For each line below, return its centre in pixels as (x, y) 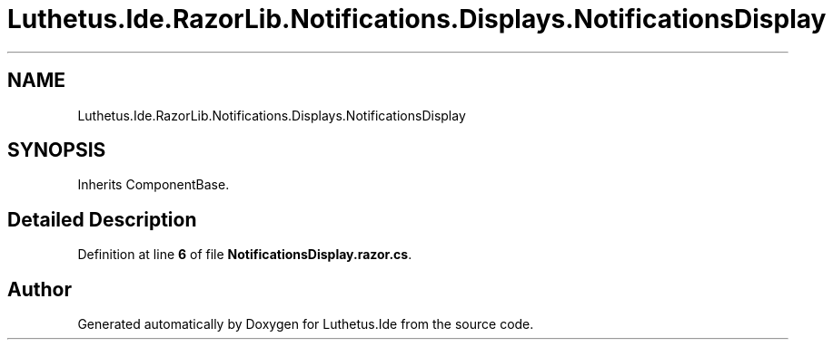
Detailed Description (102, 219)
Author (40, 289)
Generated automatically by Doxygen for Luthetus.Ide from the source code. (306, 324)
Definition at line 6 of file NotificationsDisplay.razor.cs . (245, 255)
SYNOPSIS (57, 150)
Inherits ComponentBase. (154, 185)
